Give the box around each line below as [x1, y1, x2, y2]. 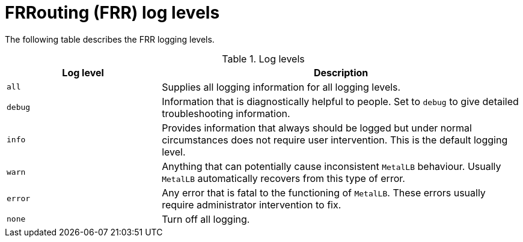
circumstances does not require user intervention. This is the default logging [162, 133, 508, 146]
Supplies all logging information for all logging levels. [162, 80, 401, 93]
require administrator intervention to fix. [162, 198, 341, 211]
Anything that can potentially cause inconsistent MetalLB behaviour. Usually [162, 160, 501, 172]
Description [313, 66, 369, 79]
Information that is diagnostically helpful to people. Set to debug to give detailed [162, 95, 519, 107]
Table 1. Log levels [222, 52, 305, 65]
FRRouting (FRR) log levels [5, 2, 220, 23]
